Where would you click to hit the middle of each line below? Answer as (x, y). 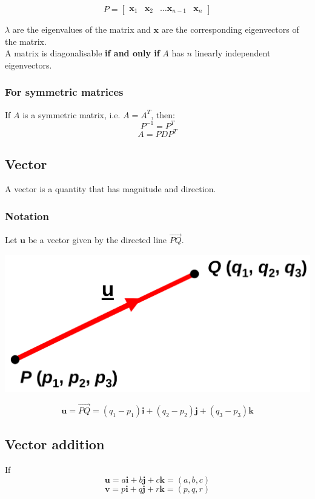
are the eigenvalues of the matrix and (81, 29)
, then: (163, 114)
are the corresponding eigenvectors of (230, 29)
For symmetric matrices (64, 92)
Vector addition (55, 444)
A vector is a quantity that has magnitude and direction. (111, 189)
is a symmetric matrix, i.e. (71, 114)
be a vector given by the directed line (98, 240)
